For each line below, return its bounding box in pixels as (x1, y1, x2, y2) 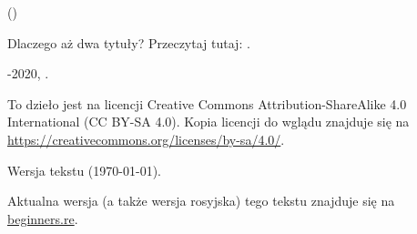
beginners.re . (7, 209, 78, 228)
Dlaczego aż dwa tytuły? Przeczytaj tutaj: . (7, 33, 250, 52)
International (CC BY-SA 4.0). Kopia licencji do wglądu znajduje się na (7, 112, 410, 131)
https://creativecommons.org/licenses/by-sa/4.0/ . (7, 129, 285, 148)
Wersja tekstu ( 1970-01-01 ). (7, 160, 161, 179)
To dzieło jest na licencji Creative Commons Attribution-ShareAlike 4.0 (7, 94, 407, 113)
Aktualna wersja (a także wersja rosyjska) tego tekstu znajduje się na (7, 191, 395, 210)
